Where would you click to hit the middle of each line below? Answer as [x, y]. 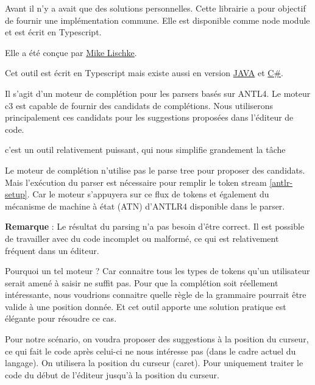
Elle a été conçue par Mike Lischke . [71, 52]
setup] [16, 194]
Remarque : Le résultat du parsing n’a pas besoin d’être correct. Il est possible [155, 226]
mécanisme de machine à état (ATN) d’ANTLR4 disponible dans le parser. [145, 206]
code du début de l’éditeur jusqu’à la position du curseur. [112, 374]
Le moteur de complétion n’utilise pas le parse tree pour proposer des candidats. [155, 170]
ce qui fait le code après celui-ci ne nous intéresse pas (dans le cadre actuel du [150, 351]
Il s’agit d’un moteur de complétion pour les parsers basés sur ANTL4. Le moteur [158, 93]
